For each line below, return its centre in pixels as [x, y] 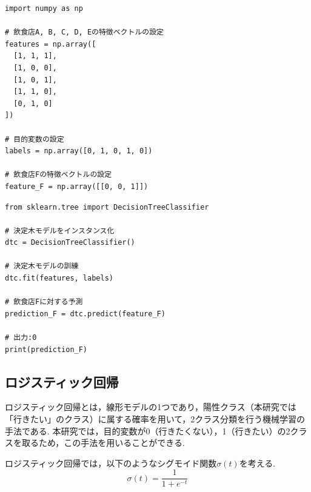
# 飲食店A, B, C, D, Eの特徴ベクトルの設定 [84, 32]
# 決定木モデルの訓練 [42, 266]
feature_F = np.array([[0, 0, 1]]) [77, 186]
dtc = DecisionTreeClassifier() [70, 243]
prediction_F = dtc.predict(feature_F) [85, 314]
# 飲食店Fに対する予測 [44, 302]
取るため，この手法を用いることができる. [103, 443]
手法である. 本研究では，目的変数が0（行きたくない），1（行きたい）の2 [148, 430]
